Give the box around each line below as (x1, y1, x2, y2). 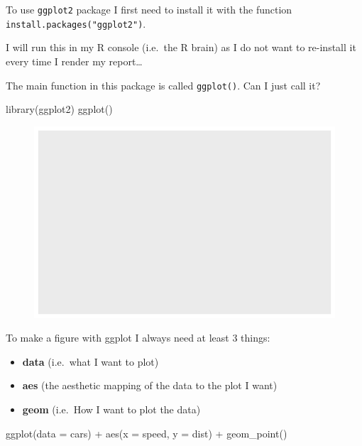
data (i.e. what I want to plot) (22, 354, 159, 369)
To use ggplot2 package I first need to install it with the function (6, 2, 292, 16)
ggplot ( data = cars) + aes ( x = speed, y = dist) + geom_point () (6, 425, 287, 440)
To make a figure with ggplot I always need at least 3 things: (6, 330, 270, 345)
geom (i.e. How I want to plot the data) (22, 401, 201, 416)
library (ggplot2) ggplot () (6, 102, 113, 116)
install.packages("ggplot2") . (6, 16, 146, 31)
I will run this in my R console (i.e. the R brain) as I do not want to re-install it (6, 40, 356, 55)
